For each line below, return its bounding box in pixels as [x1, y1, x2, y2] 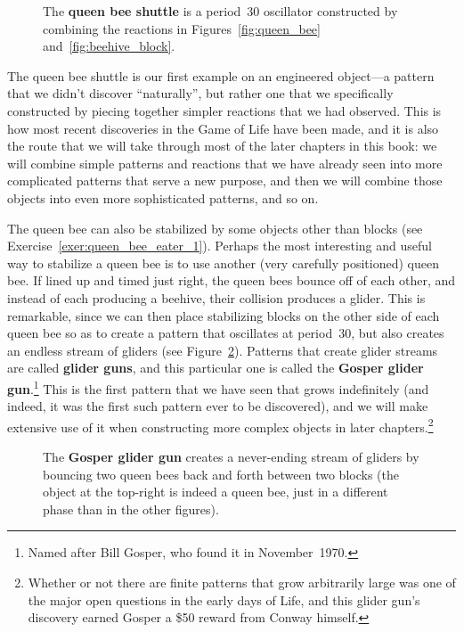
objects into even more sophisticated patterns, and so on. [7, 188, 319, 207]
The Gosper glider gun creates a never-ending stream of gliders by [43, 447, 419, 465]
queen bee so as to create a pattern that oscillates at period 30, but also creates [7, 324, 444, 342]
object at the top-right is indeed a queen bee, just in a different [43, 482, 388, 501]
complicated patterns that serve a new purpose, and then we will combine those [7, 171, 443, 190]
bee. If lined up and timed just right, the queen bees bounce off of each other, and [7, 271, 456, 290]
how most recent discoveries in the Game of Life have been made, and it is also [7, 119, 439, 137]
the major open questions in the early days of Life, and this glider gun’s [28, 590, 420, 609]
